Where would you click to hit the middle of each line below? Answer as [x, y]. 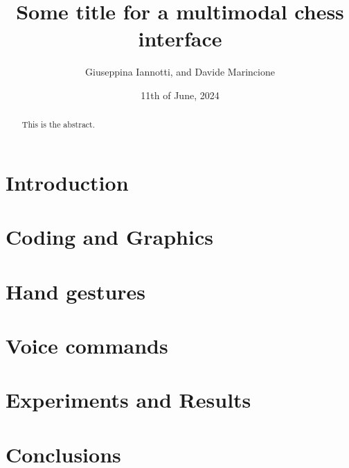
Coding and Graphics [109, 237]
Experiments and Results [128, 400]
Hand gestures [76, 291]
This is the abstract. [59, 124]
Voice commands [87, 346]
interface [180, 38]
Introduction [67, 182]
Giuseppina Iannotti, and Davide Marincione [180, 72]
